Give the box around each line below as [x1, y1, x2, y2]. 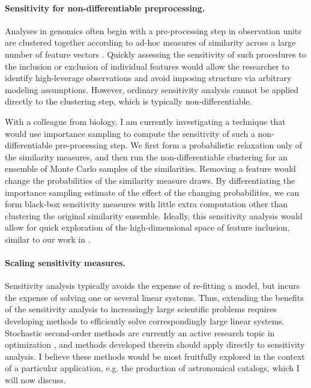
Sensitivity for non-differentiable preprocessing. [5, 1, 205, 14]
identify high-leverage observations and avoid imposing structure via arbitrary [5, 71, 292, 84]
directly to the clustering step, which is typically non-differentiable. [5, 95, 252, 108]
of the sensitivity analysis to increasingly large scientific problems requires [5, 303, 277, 315]
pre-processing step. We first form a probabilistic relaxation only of [55, 139, 302, 151]
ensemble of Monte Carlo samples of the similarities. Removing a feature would [5, 162, 296, 175]
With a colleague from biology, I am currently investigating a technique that [5, 115, 286, 127]
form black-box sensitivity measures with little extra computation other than [5, 198, 288, 210]
